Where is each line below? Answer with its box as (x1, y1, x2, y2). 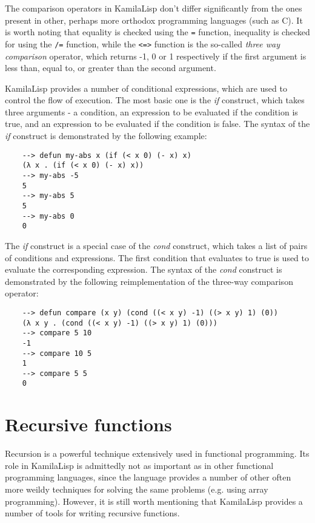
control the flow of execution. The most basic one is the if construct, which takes (5, 94, 305, 106)
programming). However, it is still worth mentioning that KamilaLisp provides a (5, 494, 303, 507)
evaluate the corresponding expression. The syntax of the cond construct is (5, 263, 282, 276)
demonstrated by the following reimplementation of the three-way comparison (5, 275, 293, 287)
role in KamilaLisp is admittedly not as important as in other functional (5, 459, 274, 471)
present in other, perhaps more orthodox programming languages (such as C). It (5, 13, 303, 26)
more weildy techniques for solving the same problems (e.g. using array (5, 483, 268, 496)
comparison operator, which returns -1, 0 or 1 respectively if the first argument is (5, 49, 307, 62)
